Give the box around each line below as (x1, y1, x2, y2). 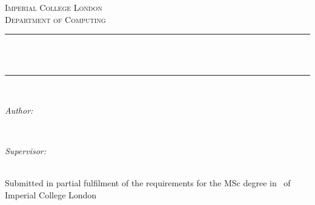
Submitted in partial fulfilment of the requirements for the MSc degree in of (5, 177, 291, 189)
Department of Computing (5, 13, 106, 25)
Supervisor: (5, 145, 46, 157)
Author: (5, 103, 33, 116)
